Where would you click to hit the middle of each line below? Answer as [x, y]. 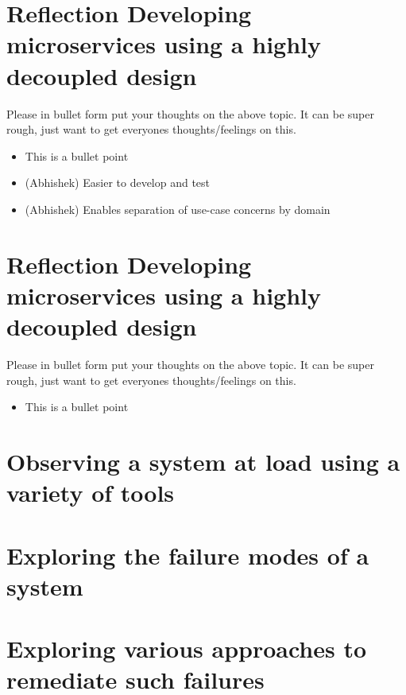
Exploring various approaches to [187, 648]
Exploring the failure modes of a [188, 555]
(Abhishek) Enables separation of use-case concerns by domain [178, 209]
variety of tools [91, 493]
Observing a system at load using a [203, 461]
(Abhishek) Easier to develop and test [118, 182]
